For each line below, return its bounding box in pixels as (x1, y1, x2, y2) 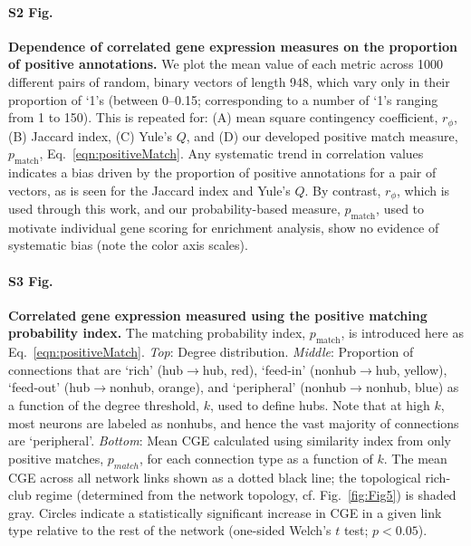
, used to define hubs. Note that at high (209, 396, 430, 415)
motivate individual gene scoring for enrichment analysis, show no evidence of (8, 217, 439, 236)
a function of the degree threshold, (8, 396, 199, 415)
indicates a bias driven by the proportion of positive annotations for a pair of (8, 163, 437, 182)
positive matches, (8, 448, 104, 467)
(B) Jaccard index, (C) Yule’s (8, 126, 172, 145)
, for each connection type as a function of (139, 448, 373, 467)
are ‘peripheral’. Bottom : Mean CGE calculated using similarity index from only (8, 431, 451, 450)
